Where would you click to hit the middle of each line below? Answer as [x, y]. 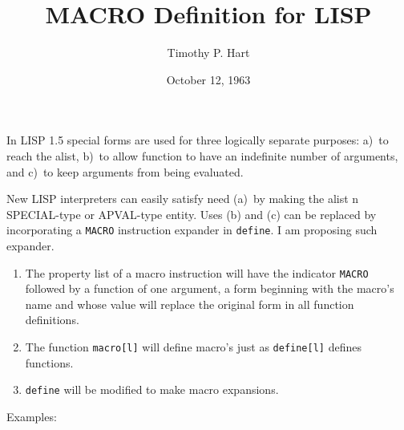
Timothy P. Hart [208, 53]
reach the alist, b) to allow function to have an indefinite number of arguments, [202, 155]
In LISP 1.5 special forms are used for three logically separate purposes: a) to [198, 140]
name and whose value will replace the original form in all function [190, 304]
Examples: [32, 416]
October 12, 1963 [208, 79]
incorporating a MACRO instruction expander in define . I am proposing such [192, 230]
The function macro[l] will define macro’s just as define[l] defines [193, 346]
